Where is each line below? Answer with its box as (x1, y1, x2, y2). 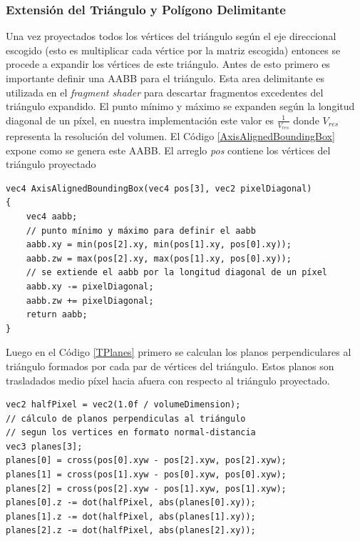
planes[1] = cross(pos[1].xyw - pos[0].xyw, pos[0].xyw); (6, 470, 287, 480)
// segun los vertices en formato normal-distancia (6, 427, 256, 438)
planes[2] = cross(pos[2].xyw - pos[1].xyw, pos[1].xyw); (6, 483, 287, 494)
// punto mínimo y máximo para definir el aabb (26, 225, 256, 236)
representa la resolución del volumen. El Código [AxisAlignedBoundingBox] (6, 129, 335, 144)
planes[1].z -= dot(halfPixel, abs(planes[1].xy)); (6, 511, 256, 522)
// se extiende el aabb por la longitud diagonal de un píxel (26, 267, 328, 278)
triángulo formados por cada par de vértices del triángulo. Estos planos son (6, 358, 334, 373)
